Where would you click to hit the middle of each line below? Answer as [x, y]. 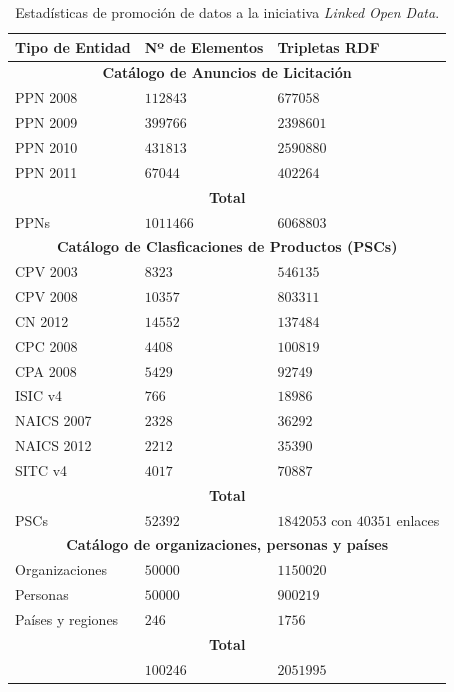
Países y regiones [67, 619]
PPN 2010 [46, 146]
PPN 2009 [46, 122]
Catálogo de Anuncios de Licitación [227, 72]
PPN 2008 [46, 97]
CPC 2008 [46, 345]
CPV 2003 [46, 271]
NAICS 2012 [53, 445]
